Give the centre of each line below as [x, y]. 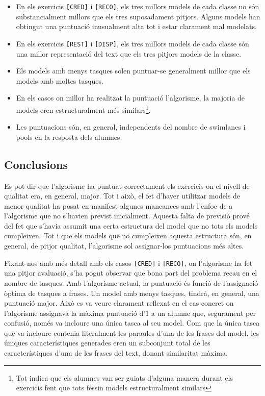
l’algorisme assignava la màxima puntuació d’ [75, 313]
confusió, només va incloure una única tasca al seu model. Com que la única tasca [132, 323]
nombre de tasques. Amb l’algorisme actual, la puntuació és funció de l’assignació [131, 282]
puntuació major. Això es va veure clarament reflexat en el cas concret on [119, 303]
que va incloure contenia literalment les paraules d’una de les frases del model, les [131, 332]
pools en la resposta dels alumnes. [69, 137]
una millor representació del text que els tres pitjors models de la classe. [129, 53]
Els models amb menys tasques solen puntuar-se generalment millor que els [133, 71]
